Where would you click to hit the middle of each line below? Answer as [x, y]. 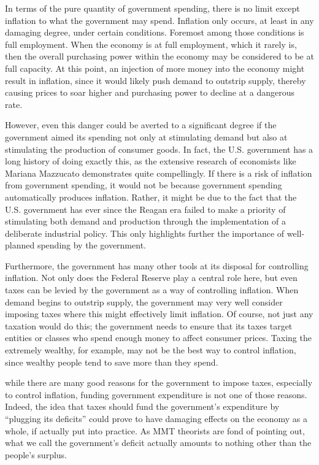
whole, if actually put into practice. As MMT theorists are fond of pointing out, [155, 430]
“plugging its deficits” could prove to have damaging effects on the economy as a [156, 418]
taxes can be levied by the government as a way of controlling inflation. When [152, 290]
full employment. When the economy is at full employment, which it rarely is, [151, 44]
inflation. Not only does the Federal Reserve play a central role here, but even [151, 278]
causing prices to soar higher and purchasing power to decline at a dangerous [150, 92]
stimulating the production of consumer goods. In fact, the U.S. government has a [159, 149]
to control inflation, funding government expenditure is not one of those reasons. [156, 394]
